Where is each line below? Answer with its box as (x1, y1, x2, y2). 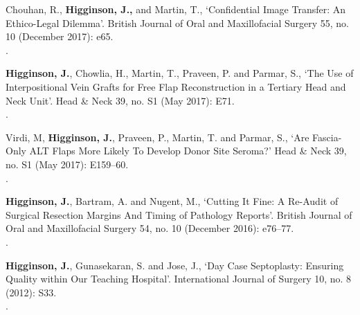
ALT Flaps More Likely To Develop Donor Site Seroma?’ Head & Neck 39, (29, 143, 347, 158)
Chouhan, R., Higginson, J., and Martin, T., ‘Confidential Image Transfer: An (6, 2, 346, 16)
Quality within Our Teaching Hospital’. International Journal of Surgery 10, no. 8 (6, 271, 352, 286)
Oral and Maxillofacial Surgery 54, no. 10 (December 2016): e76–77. (6, 221, 294, 235)
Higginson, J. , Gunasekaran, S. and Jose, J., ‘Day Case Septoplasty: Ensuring (6, 258, 344, 272)
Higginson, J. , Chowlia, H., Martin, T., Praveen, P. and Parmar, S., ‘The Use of (6, 66, 354, 80)
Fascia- (312, 129, 342, 144)
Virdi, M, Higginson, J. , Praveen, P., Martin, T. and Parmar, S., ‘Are (6, 129, 309, 144)
